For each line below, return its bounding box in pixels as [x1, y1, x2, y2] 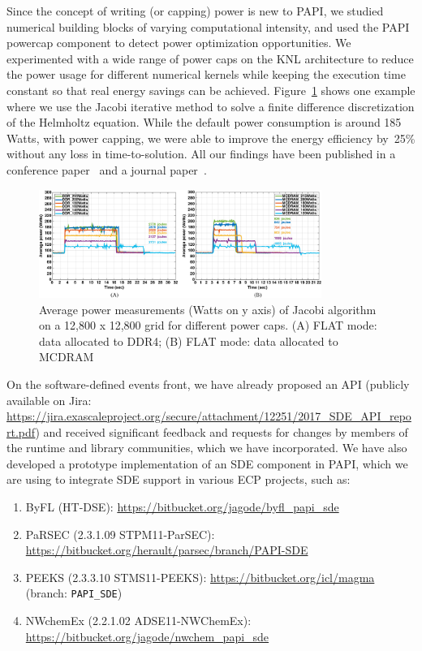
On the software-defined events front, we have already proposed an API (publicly [6, 375, 410, 392]
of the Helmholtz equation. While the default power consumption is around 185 [6, 114, 402, 131]
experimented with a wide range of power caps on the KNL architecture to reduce [6, 50, 414, 67]
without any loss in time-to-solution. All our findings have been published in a [6, 145, 396, 162]
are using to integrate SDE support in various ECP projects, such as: [6, 471, 351, 488]
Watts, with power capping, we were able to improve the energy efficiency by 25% [6, 129, 416, 146]
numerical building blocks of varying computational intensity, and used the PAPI [6, 18, 410, 35]
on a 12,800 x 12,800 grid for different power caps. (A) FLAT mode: [39, 317, 377, 334]
